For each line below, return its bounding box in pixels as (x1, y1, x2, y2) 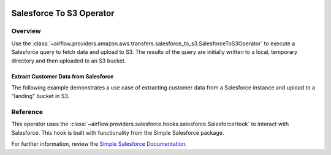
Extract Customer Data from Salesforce (11, 72, 114, 80)
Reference (11, 108, 43, 116)
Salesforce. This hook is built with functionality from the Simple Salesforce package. (11, 129, 224, 136)
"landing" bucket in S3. (11, 93, 70, 100)
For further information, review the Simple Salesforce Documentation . (11, 140, 187, 148)
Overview (11, 27, 41, 36)
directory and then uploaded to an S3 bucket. (11, 57, 126, 64)
